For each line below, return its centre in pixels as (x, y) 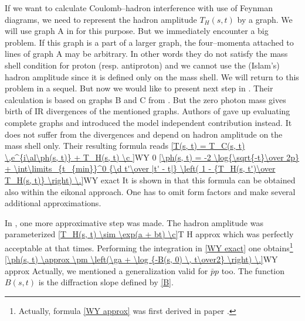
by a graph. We (265, 19)
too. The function (253, 270)
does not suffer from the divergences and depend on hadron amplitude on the (144, 134)
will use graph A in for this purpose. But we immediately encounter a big (137, 31)
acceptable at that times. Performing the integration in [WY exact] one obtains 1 (149, 247)
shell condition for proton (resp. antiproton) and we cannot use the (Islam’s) (142, 65)
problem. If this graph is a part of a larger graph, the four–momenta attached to (149, 42)
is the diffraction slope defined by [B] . (106, 282)
